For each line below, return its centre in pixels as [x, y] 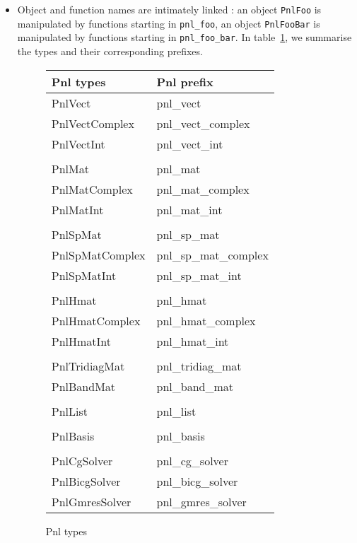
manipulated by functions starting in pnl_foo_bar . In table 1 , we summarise [185, 37]
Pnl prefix [185, 81]
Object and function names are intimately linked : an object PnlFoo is [169, 9]
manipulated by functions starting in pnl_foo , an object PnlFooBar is [169, 23]
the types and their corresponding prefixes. [110, 51]
